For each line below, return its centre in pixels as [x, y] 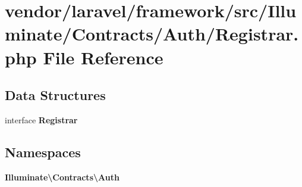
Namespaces [43, 152]
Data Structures [55, 95]
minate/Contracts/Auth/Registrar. [152, 34]
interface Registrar [41, 119]
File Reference [103, 57]
